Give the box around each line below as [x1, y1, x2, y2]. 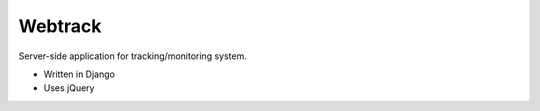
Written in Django [43, 68, 115, 80]
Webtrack [18, 15, 102, 37]
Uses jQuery [43, 82, 95, 94]
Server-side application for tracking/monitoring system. [18, 50, 247, 62]
